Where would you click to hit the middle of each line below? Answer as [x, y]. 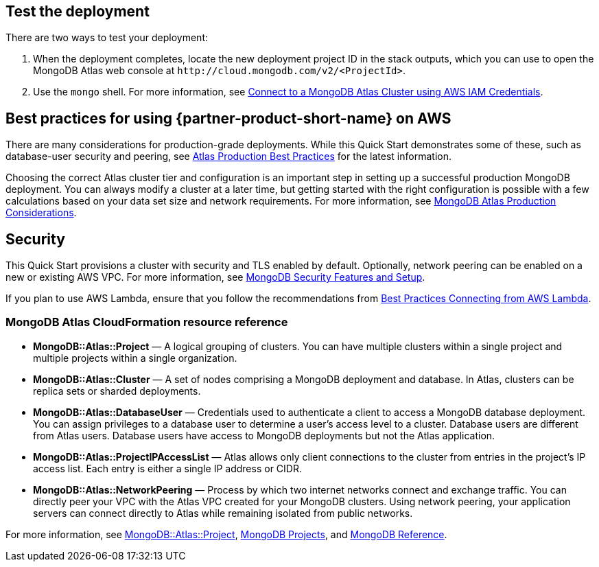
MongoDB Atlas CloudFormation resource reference [147, 322]
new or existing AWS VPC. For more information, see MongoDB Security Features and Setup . [215, 277]
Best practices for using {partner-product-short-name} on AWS [228, 118]
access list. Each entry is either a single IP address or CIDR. [167, 468]
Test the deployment [78, 11]
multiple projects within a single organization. [135, 358]
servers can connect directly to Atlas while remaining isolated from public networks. [223, 513]
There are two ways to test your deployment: [107, 38]
